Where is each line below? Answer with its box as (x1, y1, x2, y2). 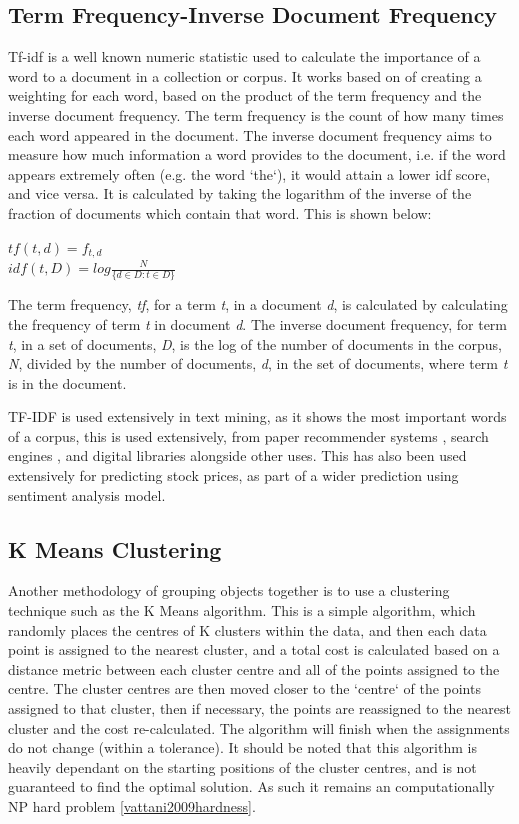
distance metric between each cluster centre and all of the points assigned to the (8, 658, 500, 679)
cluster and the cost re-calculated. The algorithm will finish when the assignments (8, 717, 510, 738)
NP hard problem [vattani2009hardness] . (8, 795, 256, 816)
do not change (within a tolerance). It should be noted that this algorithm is (8, 737, 477, 758)
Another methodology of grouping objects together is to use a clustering (8, 580, 450, 601)
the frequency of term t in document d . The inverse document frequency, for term (8, 313, 508, 334)
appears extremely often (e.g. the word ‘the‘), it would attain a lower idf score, (8, 163, 491, 184)
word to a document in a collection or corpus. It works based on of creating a (8, 65, 482, 86)
